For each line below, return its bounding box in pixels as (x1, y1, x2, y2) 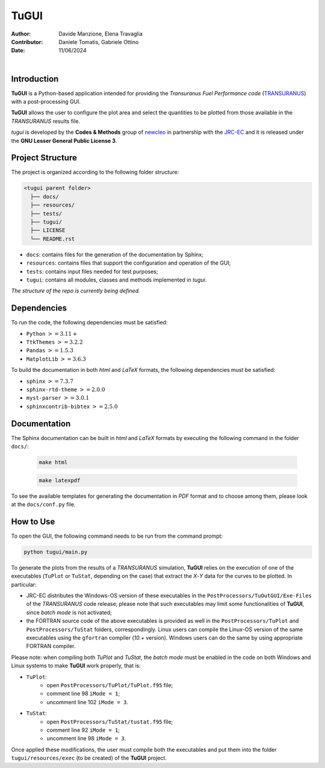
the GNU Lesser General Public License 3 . (11, 137, 117, 144)
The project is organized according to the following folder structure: (11, 169, 179, 176)
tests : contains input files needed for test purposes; (26, 268, 158, 275)
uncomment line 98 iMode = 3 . (46, 735, 126, 742)
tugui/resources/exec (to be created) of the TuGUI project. (11, 754, 167, 762)
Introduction (11, 74, 59, 84)
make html (39, 459, 68, 466)
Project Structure (11, 153, 78, 163)
